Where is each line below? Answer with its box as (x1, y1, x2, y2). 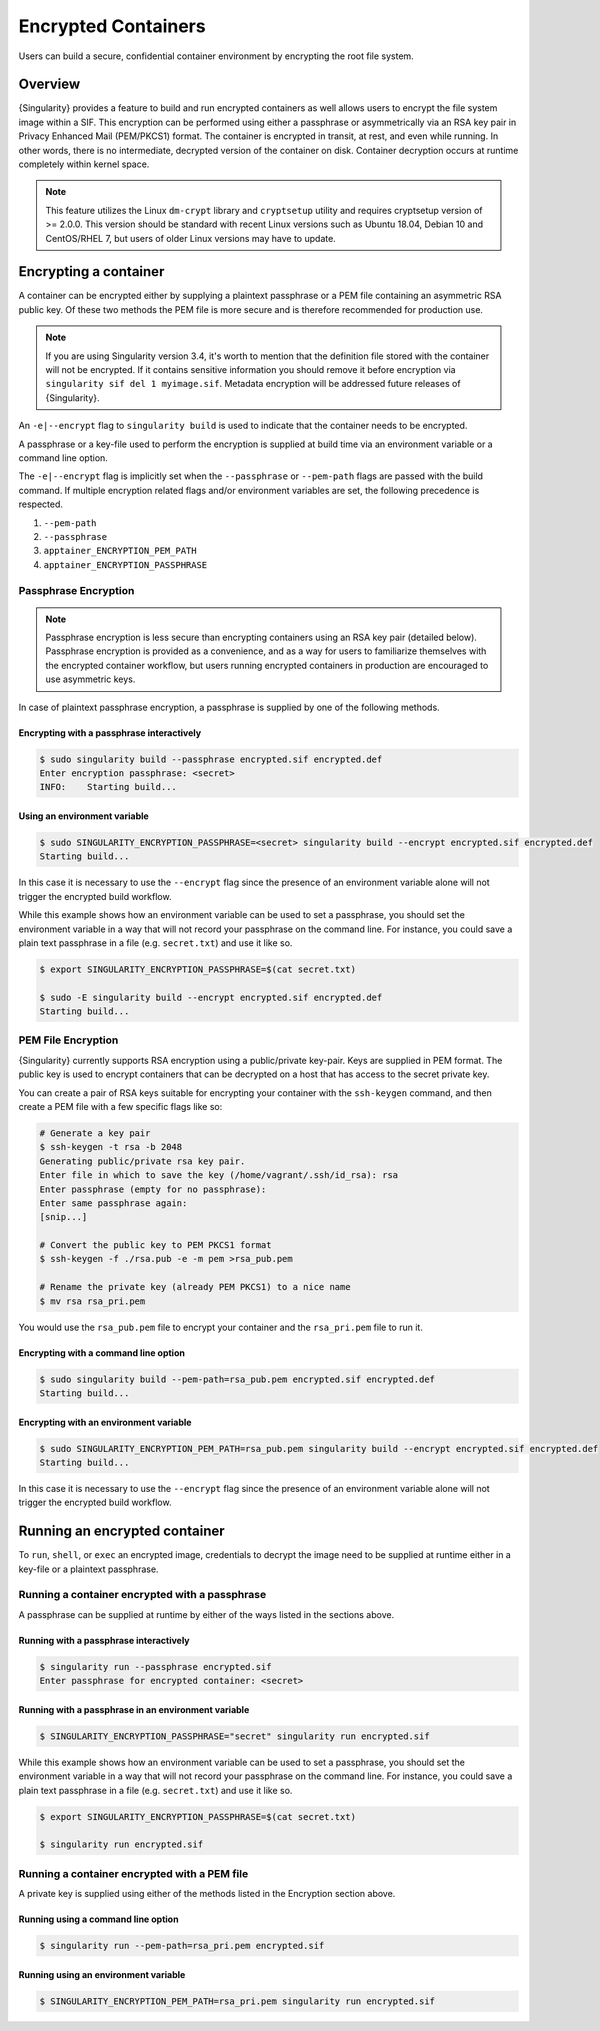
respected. (18, 498, 64, 510)
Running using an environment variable (18, 1968, 186, 1980)
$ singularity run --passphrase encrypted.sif (39, 1661, 272, 1672)
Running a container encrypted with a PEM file (18, 1866, 249, 1880)
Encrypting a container (18, 263, 165, 280)
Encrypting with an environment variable (18, 1416, 192, 1428)
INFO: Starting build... (39, 781, 177, 793)
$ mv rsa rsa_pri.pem (39, 1295, 146, 1307)
